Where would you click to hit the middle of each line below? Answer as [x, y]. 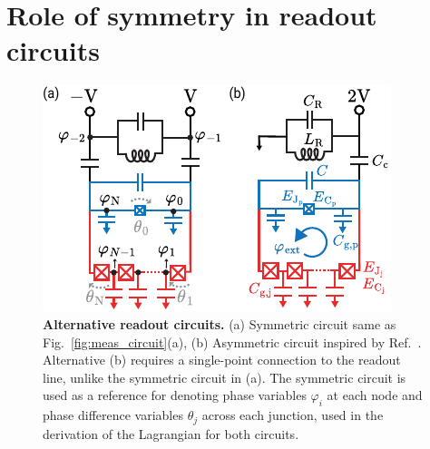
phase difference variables [113, 415]
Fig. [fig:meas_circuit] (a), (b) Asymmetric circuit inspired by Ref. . [232, 342]
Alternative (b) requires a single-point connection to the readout [222, 360]
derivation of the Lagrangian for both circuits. [171, 433]
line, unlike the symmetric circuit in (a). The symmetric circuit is [225, 377]
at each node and [375, 395]
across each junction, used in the [293, 415]
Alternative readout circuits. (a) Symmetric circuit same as [220, 323]
